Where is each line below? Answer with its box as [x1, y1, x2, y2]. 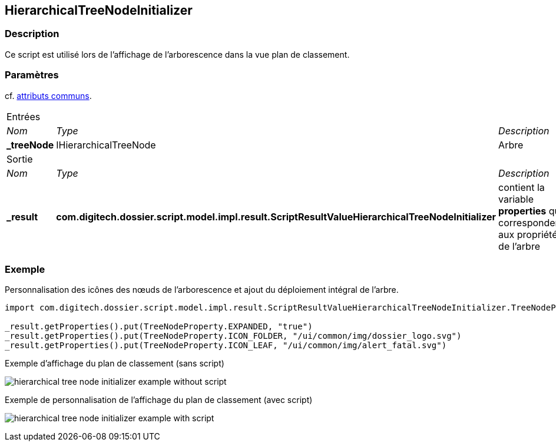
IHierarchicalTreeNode [56, 138, 156, 151]
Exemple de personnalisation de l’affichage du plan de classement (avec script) [5, 395, 313, 405]
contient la [498, 181, 545, 193]
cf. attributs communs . [5, 90, 92, 101]
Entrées [6, 110, 41, 123]
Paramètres [5, 69, 59, 81]
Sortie [6, 153, 33, 165]
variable [498, 193, 534, 205]
